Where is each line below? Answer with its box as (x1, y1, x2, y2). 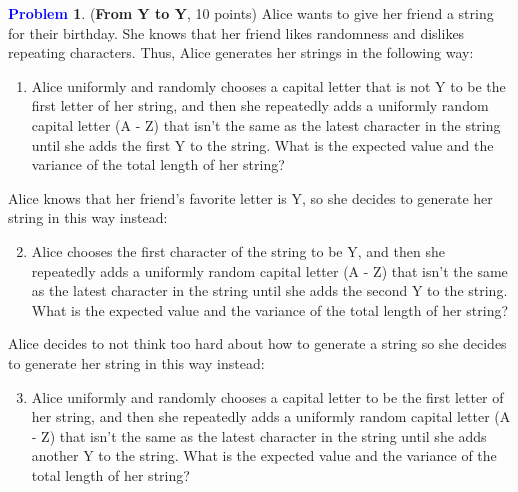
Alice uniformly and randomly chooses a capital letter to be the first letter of (31, 386, 504, 407)
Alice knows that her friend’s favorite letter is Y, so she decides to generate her (8, 187, 493, 208)
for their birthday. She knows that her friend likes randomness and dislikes (8, 22, 465, 43)
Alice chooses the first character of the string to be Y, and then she (31, 240, 445, 261)
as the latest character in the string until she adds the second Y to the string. (31, 280, 508, 301)
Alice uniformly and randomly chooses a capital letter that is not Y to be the (31, 75, 506, 96)
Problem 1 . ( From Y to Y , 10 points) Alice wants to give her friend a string (8, 3, 494, 23)
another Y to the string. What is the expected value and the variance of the (31, 445, 497, 466)
